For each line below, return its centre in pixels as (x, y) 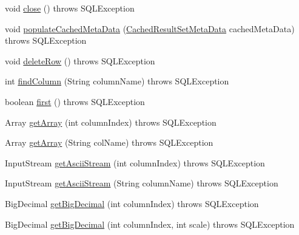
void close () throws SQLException (70, 8)
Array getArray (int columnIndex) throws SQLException (111, 122)
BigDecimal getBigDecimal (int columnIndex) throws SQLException (132, 203)
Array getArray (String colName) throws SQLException (109, 142)
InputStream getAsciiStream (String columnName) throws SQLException (142, 183)
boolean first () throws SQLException (75, 101)
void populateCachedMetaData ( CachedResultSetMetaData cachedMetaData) (150, 28)
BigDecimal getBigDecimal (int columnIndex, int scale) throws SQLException (150, 224)
